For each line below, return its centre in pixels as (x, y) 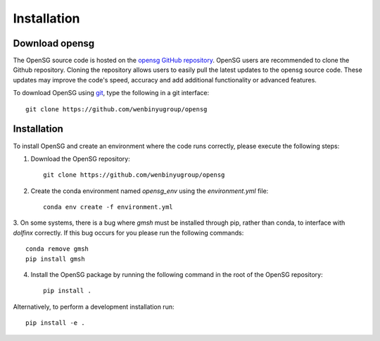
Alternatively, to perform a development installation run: (94, 306)
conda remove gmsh (57, 249)
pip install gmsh (55, 259)
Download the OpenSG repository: (80, 159)
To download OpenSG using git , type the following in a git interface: (111, 93)
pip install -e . (55, 323)
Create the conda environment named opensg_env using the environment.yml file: (150, 191)
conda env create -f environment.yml (108, 207)
